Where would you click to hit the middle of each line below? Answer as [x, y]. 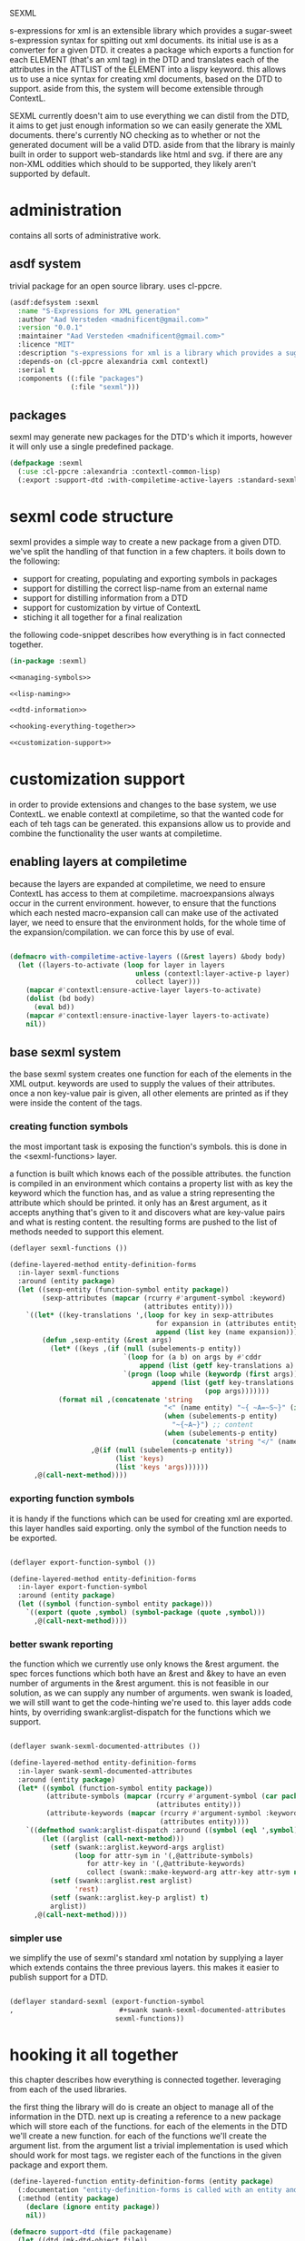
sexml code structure [92, 516]
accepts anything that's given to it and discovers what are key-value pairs [148, 1212]
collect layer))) [168, 982]
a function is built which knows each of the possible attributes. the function [150, 1174]
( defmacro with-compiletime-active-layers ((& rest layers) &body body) [148, 957]
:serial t [36, 370]
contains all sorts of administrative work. [85, 235]
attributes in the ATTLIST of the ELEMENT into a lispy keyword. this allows [148, 69]
